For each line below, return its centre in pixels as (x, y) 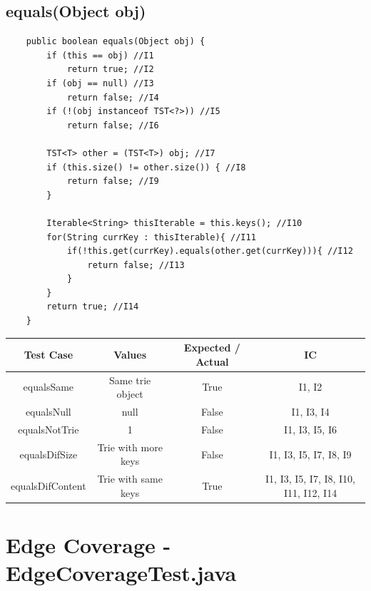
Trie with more (130, 447)
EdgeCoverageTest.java (121, 573)
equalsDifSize (49, 454)
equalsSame (49, 387)
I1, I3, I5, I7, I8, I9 (310, 454)
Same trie (130, 380)
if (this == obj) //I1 (100, 55)
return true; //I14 (93, 307)
